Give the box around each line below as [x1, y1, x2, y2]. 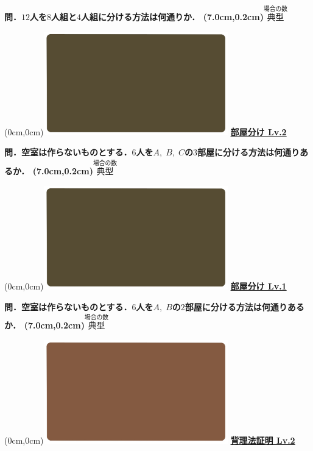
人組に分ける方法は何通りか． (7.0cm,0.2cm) [81, 10, 264, 23]
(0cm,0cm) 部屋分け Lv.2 [4, 125, 287, 138]
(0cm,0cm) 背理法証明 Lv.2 [4, 434, 295, 446]
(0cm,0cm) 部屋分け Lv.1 [4, 279, 287, 292]
